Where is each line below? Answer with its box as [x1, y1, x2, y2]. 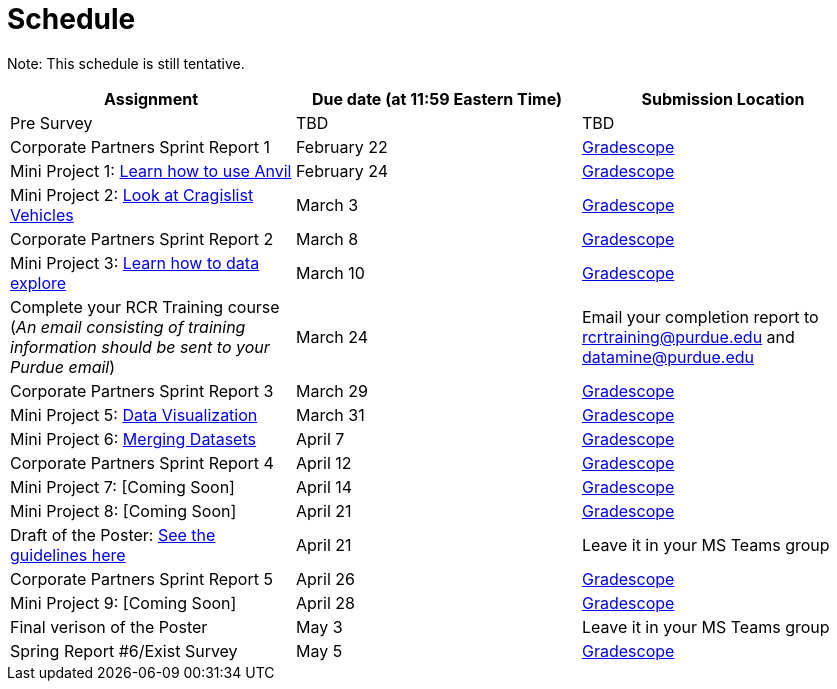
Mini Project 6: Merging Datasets [10, 428, 256, 449]
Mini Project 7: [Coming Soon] [10, 476, 235, 497]
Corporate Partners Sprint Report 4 [10, 452, 274, 473]
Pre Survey [10, 112, 93, 133]
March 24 [295, 326, 369, 347]
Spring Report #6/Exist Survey [10, 640, 238, 661]
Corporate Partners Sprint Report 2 [10, 228, 274, 249]
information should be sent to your [10, 336, 270, 357]
